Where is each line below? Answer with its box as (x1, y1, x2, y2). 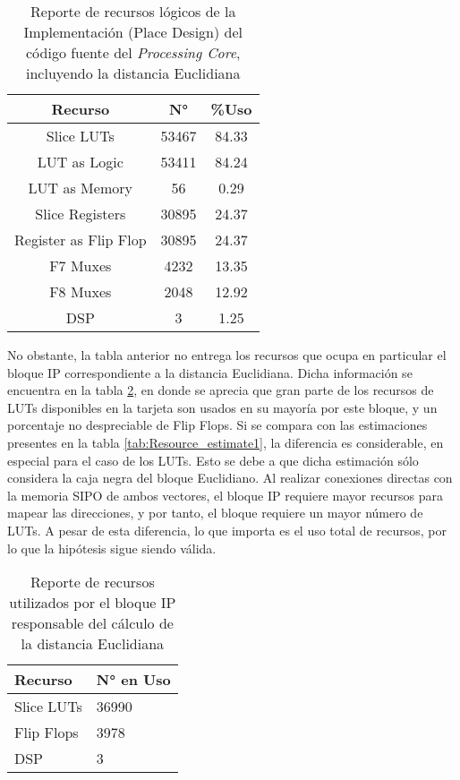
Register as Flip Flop (14, 229, 147, 250)
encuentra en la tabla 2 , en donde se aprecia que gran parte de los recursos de (7, 381, 434, 399)
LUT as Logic (37, 151, 124, 172)
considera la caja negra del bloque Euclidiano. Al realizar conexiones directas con (7, 468, 453, 487)
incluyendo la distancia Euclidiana (26, 63, 241, 83)
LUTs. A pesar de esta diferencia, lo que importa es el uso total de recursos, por (7, 520, 447, 539)
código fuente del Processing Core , (26, 42, 241, 63)
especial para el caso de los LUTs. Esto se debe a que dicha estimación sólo (7, 450, 419, 469)
